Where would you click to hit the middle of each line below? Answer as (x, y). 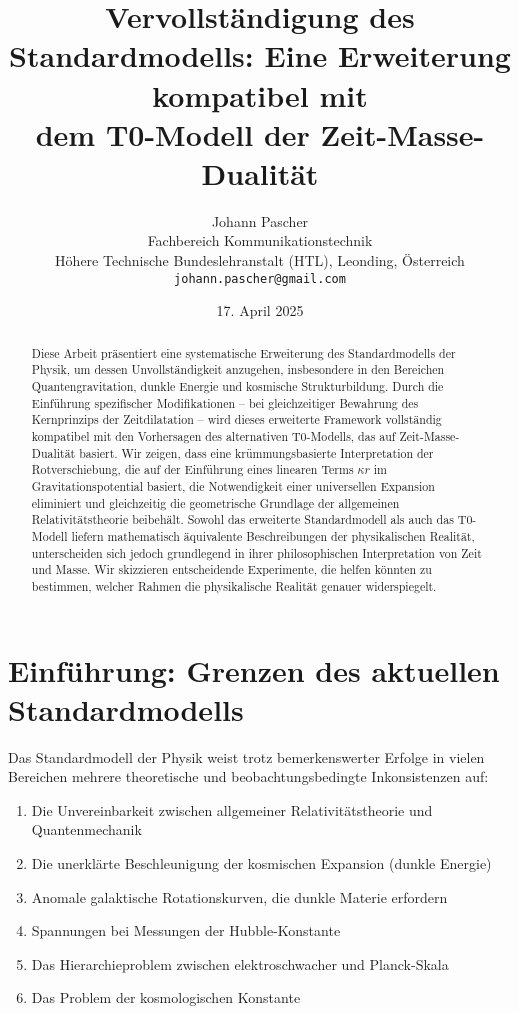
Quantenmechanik (86, 829)
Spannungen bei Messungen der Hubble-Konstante (186, 930)
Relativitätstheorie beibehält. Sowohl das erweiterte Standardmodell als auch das (242, 519)
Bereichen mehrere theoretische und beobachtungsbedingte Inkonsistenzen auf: (248, 776)
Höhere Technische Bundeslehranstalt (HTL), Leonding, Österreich (260, 260)
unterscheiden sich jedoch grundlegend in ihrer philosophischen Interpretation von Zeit (256, 552)
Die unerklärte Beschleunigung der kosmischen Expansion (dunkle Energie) (261, 863)
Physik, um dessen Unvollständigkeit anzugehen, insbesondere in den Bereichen (238, 369)
